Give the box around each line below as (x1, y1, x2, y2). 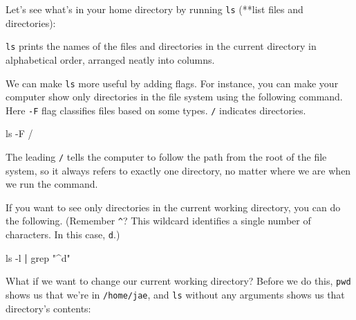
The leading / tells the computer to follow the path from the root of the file (6, 150, 327, 163)
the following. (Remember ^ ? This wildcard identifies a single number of (6, 213, 311, 228)
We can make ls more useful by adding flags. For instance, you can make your (6, 75, 339, 90)
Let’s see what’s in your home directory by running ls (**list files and (6, 2, 303, 16)
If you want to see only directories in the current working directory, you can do (6, 199, 341, 214)
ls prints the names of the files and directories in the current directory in (6, 39, 317, 53)
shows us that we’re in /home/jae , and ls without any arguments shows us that (6, 287, 345, 301)
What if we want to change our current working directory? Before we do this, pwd (6, 274, 351, 288)
